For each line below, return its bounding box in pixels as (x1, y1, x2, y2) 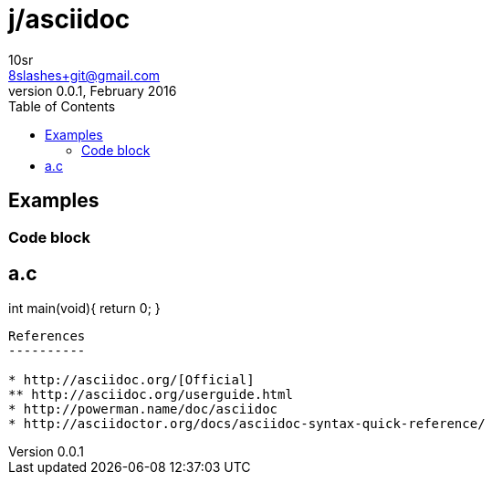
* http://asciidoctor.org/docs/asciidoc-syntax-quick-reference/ (8, 416, 486, 432)
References (8, 329, 86, 344)
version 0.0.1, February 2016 (8, 82, 177, 99)
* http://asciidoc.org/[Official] (8, 372, 255, 388)
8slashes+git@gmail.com (8, 67, 161, 83)
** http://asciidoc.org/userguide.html (8, 387, 293, 403)
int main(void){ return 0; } (8, 300, 161, 317)
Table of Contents (8, 98, 116, 114)
